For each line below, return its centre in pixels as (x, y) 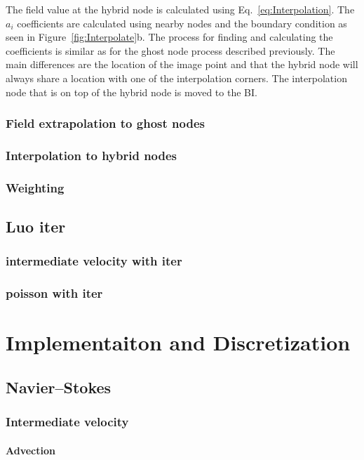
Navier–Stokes (59, 387)
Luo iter (36, 226)
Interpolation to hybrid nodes (92, 155)
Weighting (35, 187)
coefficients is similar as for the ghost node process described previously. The (170, 50)
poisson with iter (54, 293)
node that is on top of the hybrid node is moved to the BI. (132, 92)
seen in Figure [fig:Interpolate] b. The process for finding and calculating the (169, 37)
